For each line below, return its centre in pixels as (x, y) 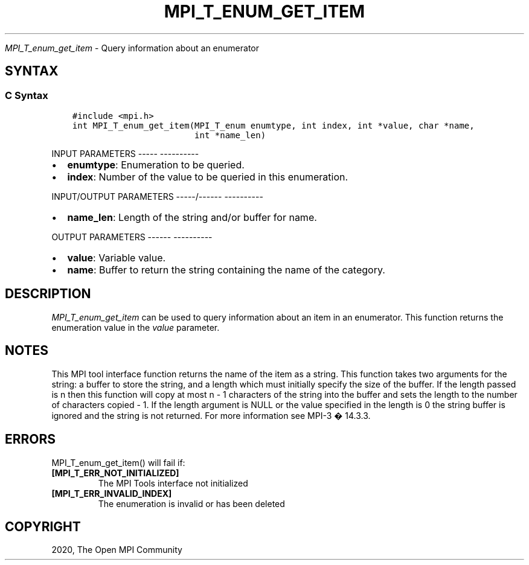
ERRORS (30, 439)
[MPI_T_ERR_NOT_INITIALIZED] (115, 473)
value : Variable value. (117, 257)
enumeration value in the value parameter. (136, 327)
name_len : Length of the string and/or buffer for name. (192, 217)
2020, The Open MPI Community (117, 550)
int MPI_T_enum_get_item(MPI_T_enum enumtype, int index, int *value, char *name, (273, 125)
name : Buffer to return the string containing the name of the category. (226, 270)
